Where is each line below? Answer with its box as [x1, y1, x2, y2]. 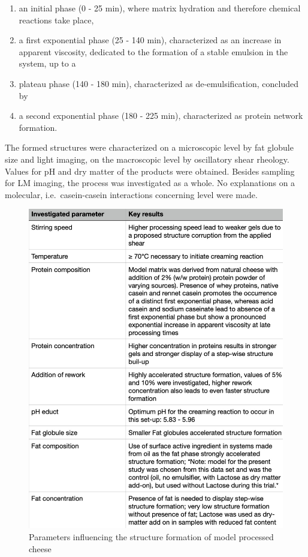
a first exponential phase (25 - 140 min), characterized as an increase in [19, 34, 282, 46]
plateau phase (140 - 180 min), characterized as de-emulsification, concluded [19, 77, 298, 89]
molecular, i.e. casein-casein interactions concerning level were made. [5, 188, 258, 200]
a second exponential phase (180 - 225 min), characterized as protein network [19, 109, 303, 122]
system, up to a [19, 57, 76, 70]
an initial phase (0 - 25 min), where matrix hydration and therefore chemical [19, 2, 301, 14]
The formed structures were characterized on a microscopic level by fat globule [5, 141, 294, 154]
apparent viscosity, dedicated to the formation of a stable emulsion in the [19, 45, 288, 58]
